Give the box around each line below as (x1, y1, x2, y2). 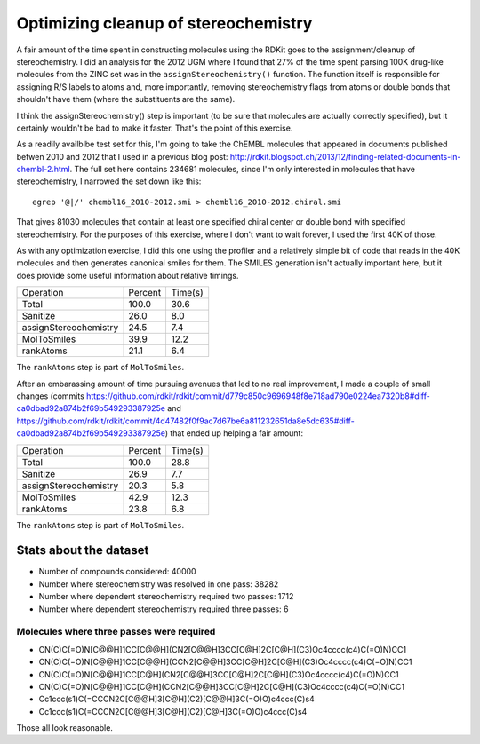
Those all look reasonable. (16, 723, 113, 733)
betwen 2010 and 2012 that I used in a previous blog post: (16, 151, 228, 162)
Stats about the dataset (16, 542, 149, 558)
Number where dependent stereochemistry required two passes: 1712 (38, 591, 294, 602)
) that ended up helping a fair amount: (164, 428, 304, 439)
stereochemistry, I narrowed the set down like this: (16, 176, 202, 186)
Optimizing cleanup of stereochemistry (16, 13, 313, 33)
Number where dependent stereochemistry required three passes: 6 (38, 604, 289, 614)
